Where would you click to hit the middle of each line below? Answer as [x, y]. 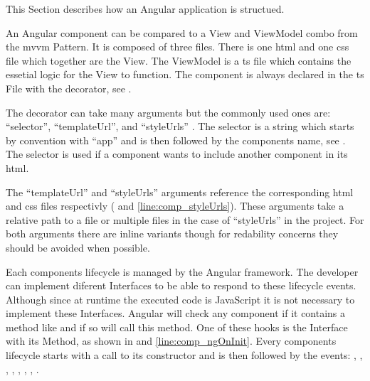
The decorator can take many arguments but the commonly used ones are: [168, 112]
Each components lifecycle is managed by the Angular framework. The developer [182, 271]
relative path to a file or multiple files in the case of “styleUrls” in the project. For [185, 219]
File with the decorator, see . [69, 88]
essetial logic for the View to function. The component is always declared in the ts [185, 74]
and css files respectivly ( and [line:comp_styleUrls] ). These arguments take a [175, 206]
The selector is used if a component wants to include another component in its [177, 154]
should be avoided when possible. [78, 247]
